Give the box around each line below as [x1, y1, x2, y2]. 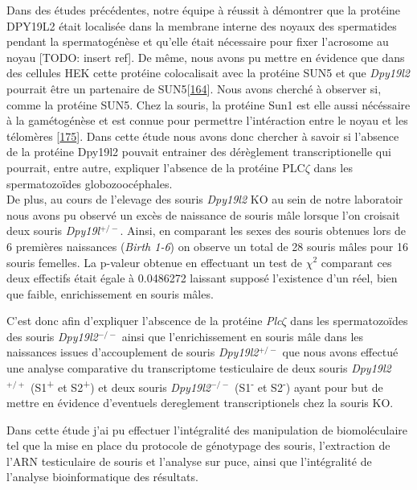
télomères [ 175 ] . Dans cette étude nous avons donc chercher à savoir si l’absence [6, 127, 399, 144]
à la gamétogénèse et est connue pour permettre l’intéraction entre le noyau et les [6, 112, 408, 129]
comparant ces [321, 253, 392, 270]
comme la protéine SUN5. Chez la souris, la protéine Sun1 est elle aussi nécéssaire [6, 96, 411, 113]
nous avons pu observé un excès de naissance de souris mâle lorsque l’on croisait [6, 206, 400, 223]
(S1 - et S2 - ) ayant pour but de [234, 376, 383, 395]
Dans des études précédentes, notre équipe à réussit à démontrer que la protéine [6, 2, 401, 18]
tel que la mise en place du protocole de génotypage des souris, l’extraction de [6, 437, 390, 454]
